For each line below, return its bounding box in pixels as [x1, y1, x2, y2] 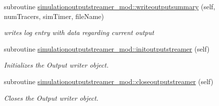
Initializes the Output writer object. [4, 60, 109, 70]
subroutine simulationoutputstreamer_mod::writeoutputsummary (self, [4, 1, 216, 11]
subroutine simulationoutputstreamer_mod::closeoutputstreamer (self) [4, 76, 214, 86]
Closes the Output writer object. [4, 92, 99, 103]
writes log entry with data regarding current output [4, 27, 154, 37]
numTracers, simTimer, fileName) [4, 11, 104, 21]
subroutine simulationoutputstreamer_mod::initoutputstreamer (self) [4, 43, 210, 53]
